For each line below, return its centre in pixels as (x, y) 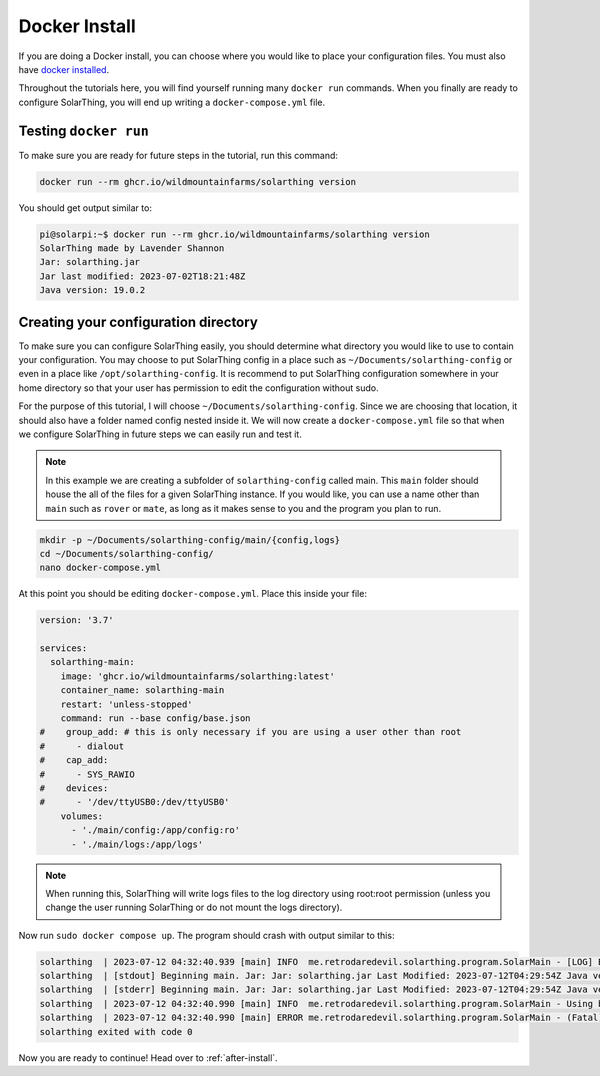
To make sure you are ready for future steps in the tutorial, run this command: (178, 155)
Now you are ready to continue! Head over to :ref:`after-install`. (148, 1057)
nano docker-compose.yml (100, 568)
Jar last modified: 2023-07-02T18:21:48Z (142, 276)
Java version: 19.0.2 (92, 290)
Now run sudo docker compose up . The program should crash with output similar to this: (206, 935)
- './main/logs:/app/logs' (137, 844)
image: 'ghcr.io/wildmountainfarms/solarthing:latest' (197, 676)
